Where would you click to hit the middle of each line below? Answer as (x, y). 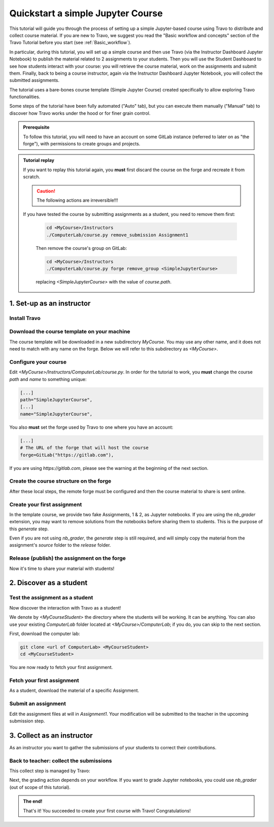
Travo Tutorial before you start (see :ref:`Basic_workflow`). (70, 43)
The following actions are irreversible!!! (77, 200)
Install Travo (25, 318)
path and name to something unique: (48, 379)
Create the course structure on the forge (60, 481)
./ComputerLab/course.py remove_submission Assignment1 (117, 235)
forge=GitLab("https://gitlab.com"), (67, 455)
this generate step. (29, 529)
